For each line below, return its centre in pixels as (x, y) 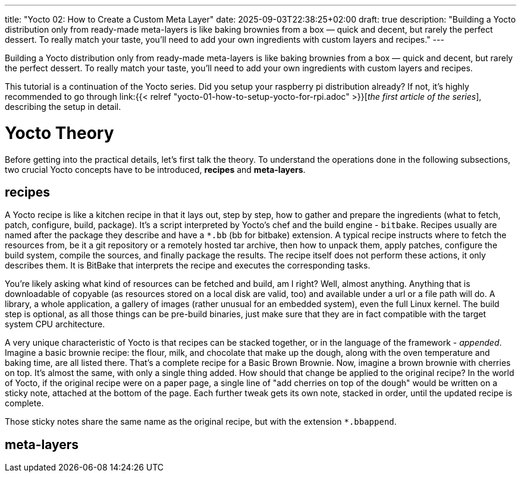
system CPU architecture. (55, 324)
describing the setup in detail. (63, 107)
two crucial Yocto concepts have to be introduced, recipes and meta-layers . (155, 169)
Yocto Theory (59, 133)
